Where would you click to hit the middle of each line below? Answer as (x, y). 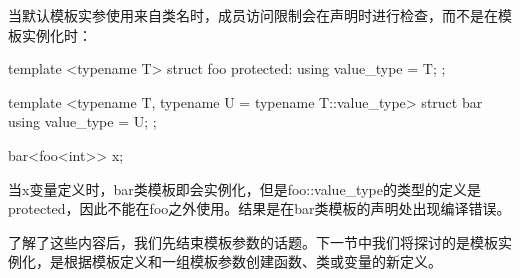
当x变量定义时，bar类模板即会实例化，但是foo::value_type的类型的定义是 (244, 188)
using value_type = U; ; (82, 121)
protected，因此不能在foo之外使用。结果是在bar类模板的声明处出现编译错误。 (259, 208)
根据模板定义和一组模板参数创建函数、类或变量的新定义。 (252, 261)
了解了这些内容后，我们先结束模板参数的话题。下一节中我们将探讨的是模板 (253, 241)
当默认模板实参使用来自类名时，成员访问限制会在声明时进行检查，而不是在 (253, 15)
